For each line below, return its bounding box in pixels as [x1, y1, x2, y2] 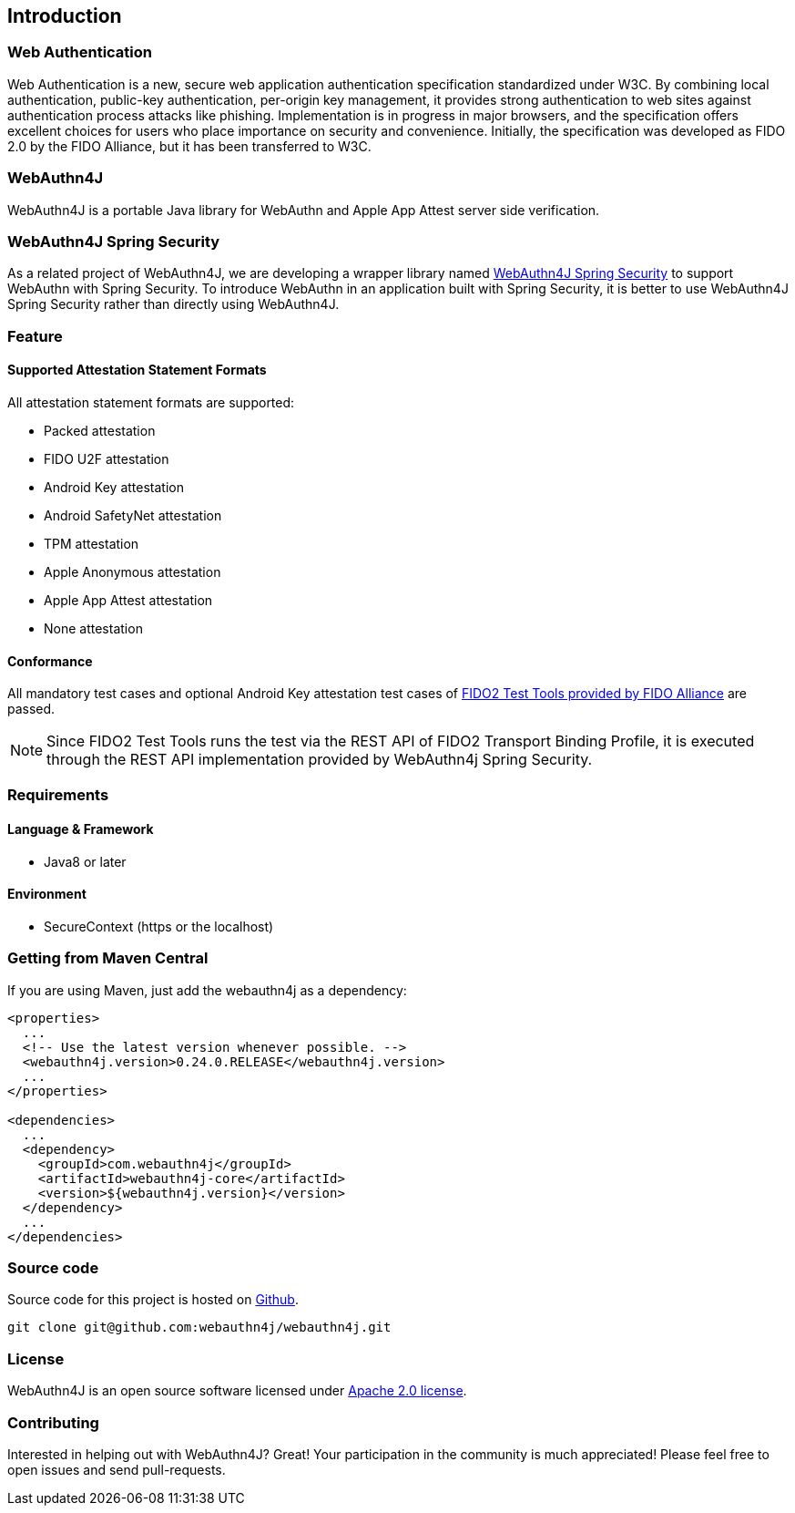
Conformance [7, 653, 93, 669]
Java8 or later [44, 853, 127, 870]
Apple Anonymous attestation [44, 563, 221, 580]
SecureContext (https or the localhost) [44, 918, 274, 934]
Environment [7, 886, 87, 902]
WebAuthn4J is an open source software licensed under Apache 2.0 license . [7, 1383, 467, 1399]
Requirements [7, 786, 109, 805]
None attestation [44, 620, 143, 636]
